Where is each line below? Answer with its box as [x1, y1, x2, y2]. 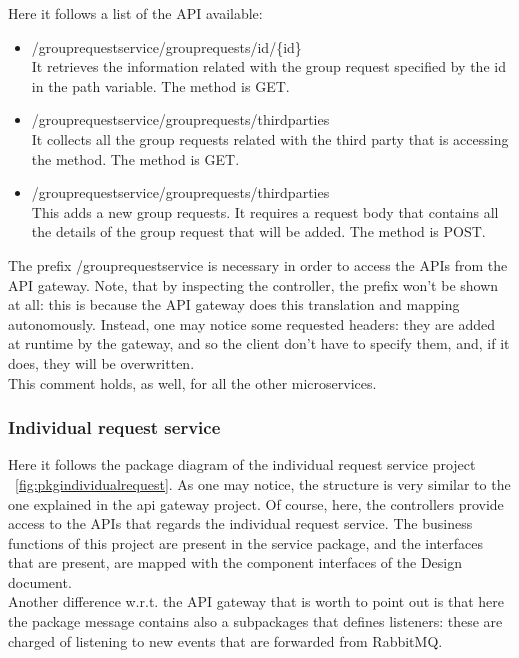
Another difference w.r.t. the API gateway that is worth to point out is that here [8, 591, 504, 612]
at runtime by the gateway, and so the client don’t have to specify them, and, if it [8, 333, 510, 354]
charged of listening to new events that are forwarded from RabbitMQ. [8, 630, 443, 651]
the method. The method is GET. [31, 148, 240, 169]
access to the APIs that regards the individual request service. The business [8, 513, 473, 534]
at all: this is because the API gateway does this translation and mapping [8, 294, 460, 315]
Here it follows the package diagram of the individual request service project [8, 454, 476, 475]
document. [8, 571, 72, 592]
